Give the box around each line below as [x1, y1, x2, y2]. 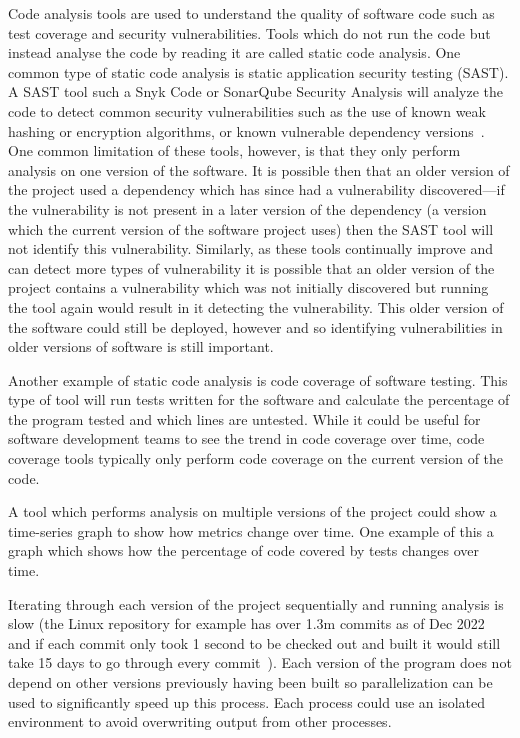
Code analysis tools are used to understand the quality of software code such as [8, 3, 495, 23]
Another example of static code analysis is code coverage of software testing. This [8, 369, 508, 390]
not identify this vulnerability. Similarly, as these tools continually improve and [8, 238, 494, 259]
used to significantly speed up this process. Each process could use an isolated [8, 691, 486, 712]
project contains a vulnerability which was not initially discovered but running [8, 277, 489, 298]
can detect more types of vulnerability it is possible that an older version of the [8, 257, 495, 278]
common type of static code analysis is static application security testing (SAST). [8, 61, 509, 82]
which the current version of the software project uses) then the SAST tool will [8, 218, 494, 239]
